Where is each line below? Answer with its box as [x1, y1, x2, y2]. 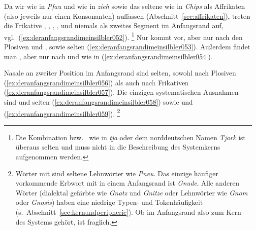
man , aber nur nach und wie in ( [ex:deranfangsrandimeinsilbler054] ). [4, 51, 213, 61]
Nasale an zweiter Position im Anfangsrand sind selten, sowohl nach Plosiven [4, 68, 236, 78]
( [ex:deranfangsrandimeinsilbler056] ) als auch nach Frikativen [4, 77, 189, 87]
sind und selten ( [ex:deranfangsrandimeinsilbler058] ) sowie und [4, 97, 193, 107]
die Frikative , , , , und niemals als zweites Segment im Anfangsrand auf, [4, 20, 224, 31]
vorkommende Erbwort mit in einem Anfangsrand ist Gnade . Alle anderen [15, 178, 239, 188]
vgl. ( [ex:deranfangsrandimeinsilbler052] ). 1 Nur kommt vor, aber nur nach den [4, 30, 243, 42]
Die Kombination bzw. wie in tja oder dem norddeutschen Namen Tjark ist [15, 132, 246, 142]
